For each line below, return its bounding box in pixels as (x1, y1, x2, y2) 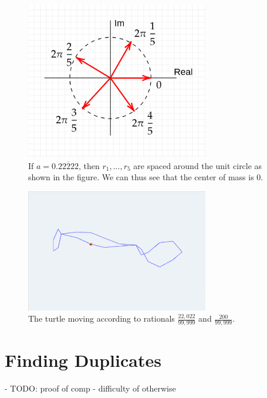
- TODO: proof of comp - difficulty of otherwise (5, 382, 176, 394)
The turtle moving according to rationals (28, 312, 175, 325)
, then (78, 159, 100, 171)
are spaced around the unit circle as (133, 159, 262, 171)
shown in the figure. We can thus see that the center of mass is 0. (28, 171, 263, 183)
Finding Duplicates (5, 348, 161, 372)
